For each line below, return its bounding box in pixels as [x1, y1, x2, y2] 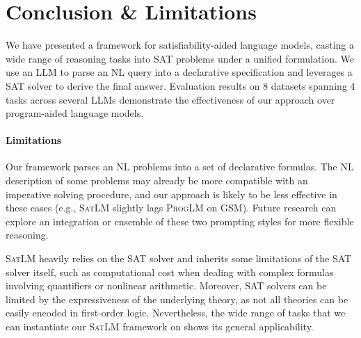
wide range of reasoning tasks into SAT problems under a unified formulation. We [6, 51, 355, 65]
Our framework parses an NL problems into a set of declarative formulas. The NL [6, 159, 354, 174]
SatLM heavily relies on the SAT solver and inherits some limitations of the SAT [6, 251, 352, 266]
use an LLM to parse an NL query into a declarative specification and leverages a [6, 65, 353, 79]
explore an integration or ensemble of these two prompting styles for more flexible [6, 214, 354, 228]
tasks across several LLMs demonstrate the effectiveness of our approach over [6, 92, 335, 106]
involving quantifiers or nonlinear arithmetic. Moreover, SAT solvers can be [6, 278, 327, 293]
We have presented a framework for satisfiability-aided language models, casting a [6, 38, 355, 52]
